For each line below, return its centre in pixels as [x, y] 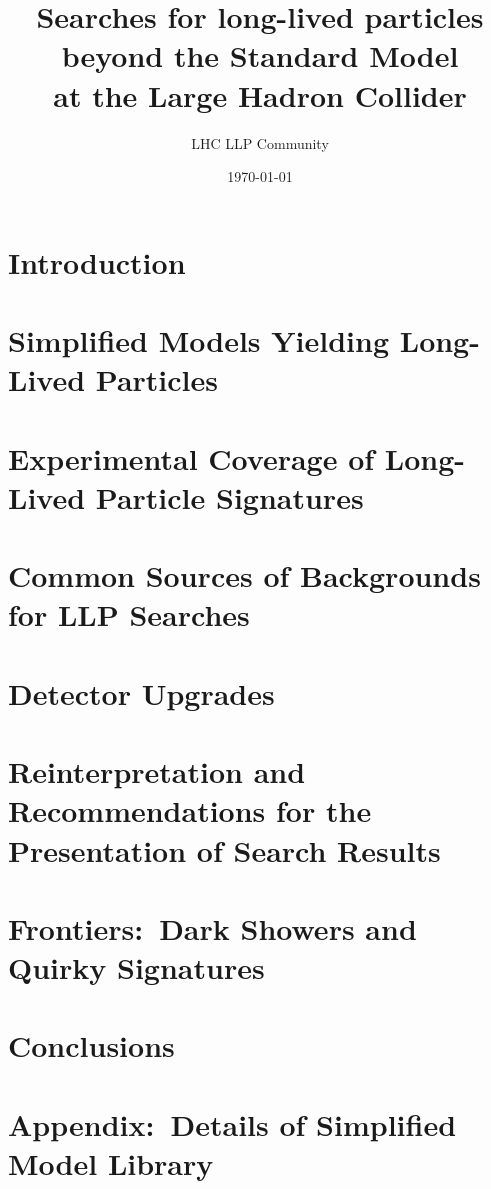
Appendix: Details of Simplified [232, 1123]
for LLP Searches [129, 614]
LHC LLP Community [260, 142]
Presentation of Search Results [224, 849]
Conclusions [91, 1045]
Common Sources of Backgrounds [244, 575]
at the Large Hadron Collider [260, 94]
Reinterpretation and [157, 771]
